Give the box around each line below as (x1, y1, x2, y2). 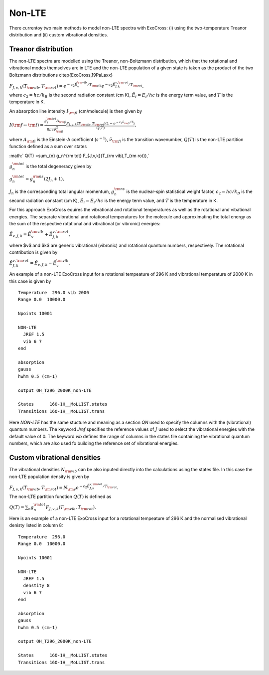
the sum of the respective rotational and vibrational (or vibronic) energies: (9, 220, 161, 226)
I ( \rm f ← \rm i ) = (9, 122, 44, 128)
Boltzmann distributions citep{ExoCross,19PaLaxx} (9, 72, 113, 78)
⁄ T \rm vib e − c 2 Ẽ (88, 82, 116, 89)
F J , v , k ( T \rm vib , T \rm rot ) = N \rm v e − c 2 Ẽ (9, 484, 90, 492)
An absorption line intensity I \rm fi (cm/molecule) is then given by (9, 108, 142, 115)
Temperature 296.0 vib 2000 (18, 290, 89, 296)
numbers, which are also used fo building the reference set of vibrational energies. (9, 440, 179, 446)
